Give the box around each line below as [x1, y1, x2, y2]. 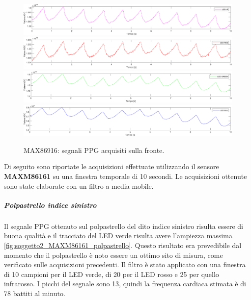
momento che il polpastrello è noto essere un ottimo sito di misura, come [4, 250, 223, 260]
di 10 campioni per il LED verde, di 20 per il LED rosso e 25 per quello [4, 269, 219, 279]
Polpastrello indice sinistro [4, 200, 97, 210]
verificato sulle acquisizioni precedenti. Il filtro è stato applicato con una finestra [4, 259, 246, 270]
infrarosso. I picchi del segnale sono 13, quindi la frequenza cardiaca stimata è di [4, 278, 246, 289]
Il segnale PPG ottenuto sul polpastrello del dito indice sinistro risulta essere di [4, 221, 243, 231]
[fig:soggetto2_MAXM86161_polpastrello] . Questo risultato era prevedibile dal [4, 240, 242, 250]
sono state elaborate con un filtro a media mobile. [4, 180, 154, 191]
